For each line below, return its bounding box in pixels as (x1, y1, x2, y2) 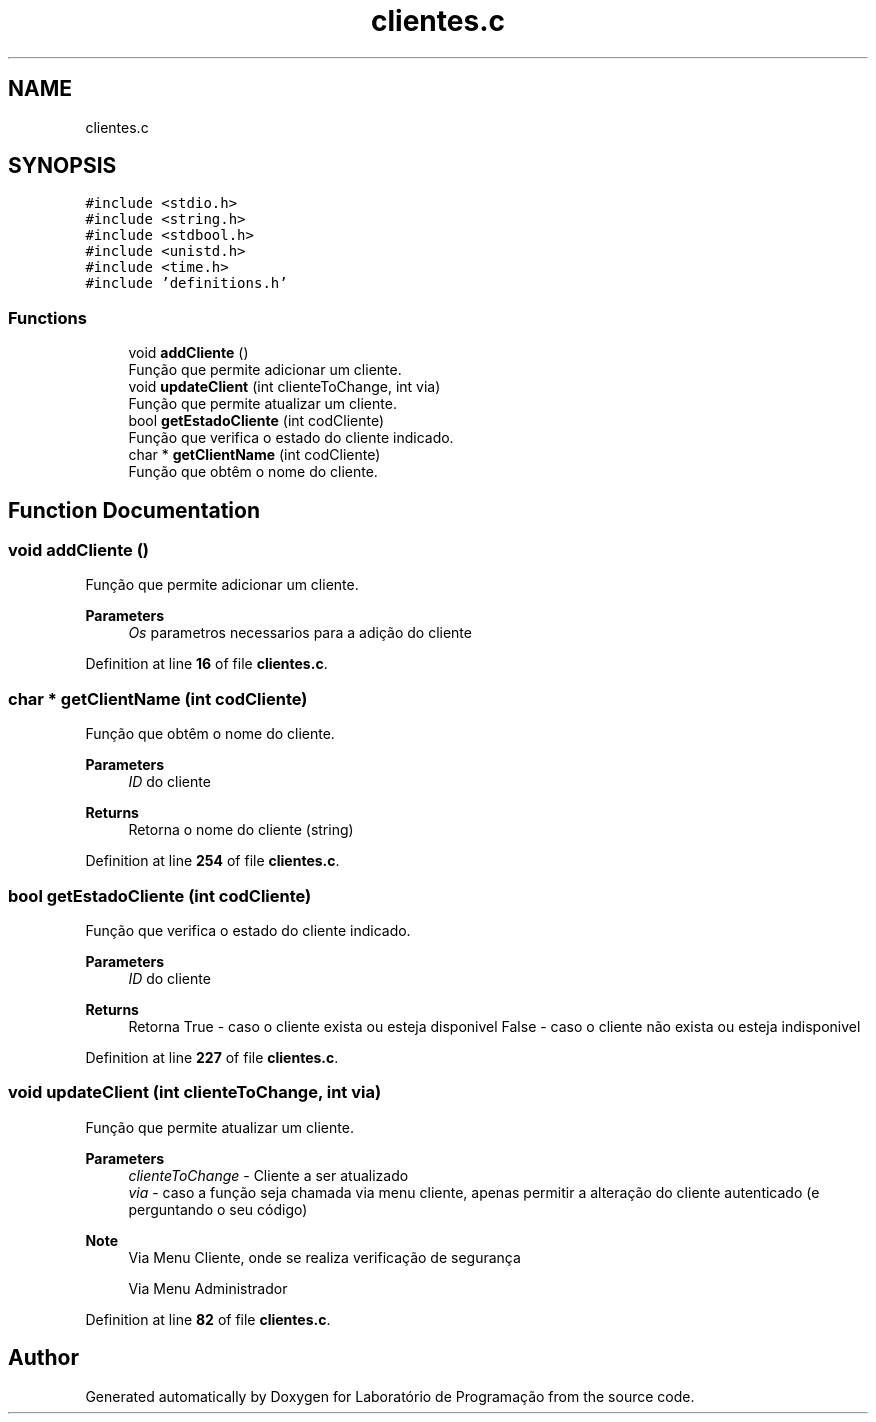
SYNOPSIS (8, 153, 117, 179)
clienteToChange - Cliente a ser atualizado (128, 1166, 409, 1184)
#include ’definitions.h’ (85, 275, 288, 292)
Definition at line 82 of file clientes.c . (85, 1310, 331, 1328)
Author (8, 1345, 79, 1371)
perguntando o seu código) (128, 1200, 308, 1218)
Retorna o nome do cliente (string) (128, 821, 354, 839)
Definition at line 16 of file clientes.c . (85, 655, 328, 673)
